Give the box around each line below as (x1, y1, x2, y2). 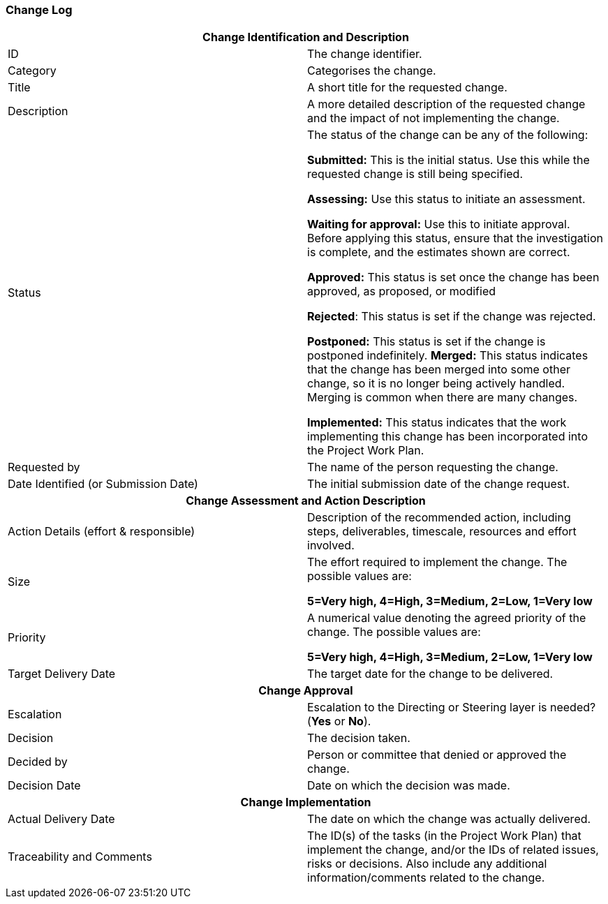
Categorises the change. (307, 64, 436, 78)
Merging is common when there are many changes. (307, 390, 578, 405)
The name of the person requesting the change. (307, 460, 558, 475)
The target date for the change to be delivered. (307, 667, 554, 681)
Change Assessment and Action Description (186, 494, 426, 508)
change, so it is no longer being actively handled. (307, 376, 565, 391)
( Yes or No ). (307, 714, 371, 729)
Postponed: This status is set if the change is (307, 334, 546, 349)
